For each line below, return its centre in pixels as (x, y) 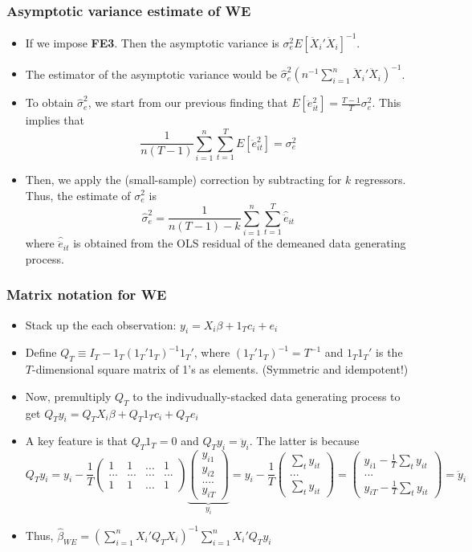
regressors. (380, 179)
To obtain (49, 102)
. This (387, 102)
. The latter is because (304, 441)
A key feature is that (77, 441)
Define (41, 352)
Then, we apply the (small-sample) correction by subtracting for (183, 179)
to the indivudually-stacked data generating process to (267, 396)
